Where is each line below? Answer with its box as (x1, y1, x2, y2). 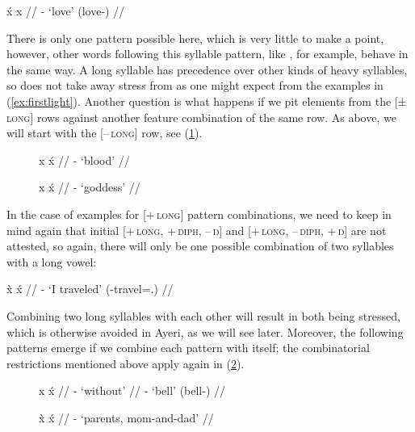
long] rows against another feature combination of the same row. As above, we (6, 108, 396, 125)
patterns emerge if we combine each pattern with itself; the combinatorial (6, 339, 370, 356)
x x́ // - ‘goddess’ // (39, 178, 140, 195)
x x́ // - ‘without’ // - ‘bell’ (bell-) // (39, 382, 226, 399)
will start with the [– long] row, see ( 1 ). (6, 124, 203, 141)
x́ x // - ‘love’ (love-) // (6, 2, 125, 19)
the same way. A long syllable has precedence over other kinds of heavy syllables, (6, 61, 408, 78)
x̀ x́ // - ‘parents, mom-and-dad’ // (39, 409, 214, 426)
